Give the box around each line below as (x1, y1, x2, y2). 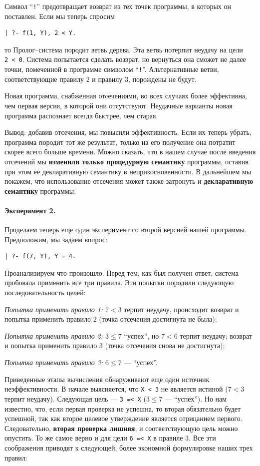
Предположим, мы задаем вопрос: (4, 234, 107, 244)
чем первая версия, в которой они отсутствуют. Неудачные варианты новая (4, 100, 233, 110)
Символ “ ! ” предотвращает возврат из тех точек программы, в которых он (4, 1, 231, 11)
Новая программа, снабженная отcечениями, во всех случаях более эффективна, (4, 90, 247, 101)
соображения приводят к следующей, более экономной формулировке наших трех (4, 442, 253, 453)
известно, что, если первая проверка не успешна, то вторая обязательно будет (4, 403, 241, 414)
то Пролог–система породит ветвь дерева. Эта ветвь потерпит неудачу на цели (4, 44, 243, 54)
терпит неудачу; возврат (180, 330, 252, 341)
